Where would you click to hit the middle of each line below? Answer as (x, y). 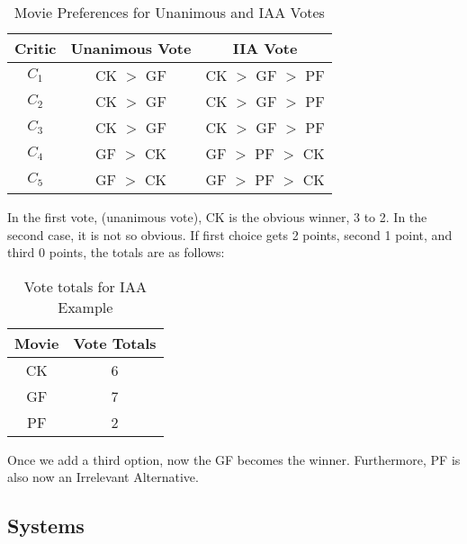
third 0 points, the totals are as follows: (116, 252)
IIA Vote (265, 48)
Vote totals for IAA (85, 286)
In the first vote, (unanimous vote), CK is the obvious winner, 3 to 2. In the (217, 217)
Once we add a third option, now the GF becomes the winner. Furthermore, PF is (234, 459)
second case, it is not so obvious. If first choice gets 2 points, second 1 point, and (230, 234)
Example (85, 307)
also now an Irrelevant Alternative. (103, 477)
